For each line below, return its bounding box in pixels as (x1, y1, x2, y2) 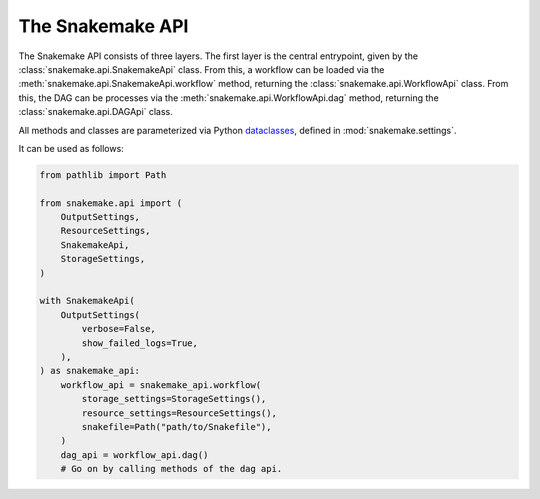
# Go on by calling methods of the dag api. (60, 463, 283, 475)
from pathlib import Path (39, 169, 167, 180)
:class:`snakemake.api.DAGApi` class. (18, 106, 174, 118)
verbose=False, (81, 323, 157, 335)
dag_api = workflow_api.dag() (60, 449, 209, 460)
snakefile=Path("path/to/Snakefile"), (81, 421, 272, 432)
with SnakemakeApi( (39, 295, 135, 307)
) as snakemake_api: (39, 365, 140, 377)
